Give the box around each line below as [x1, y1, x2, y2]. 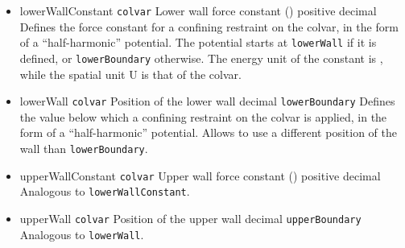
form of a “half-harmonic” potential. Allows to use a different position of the [19, 124, 397, 141]
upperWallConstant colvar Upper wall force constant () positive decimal [19, 167, 381, 184]
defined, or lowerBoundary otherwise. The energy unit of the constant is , [19, 49, 383, 66]
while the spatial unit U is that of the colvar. [19, 65, 242, 82]
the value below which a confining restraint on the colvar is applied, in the [19, 108, 387, 125]
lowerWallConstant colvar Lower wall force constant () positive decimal [19, 2, 377, 19]
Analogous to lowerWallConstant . [19, 183, 190, 200]
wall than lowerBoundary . [19, 140, 148, 156]
